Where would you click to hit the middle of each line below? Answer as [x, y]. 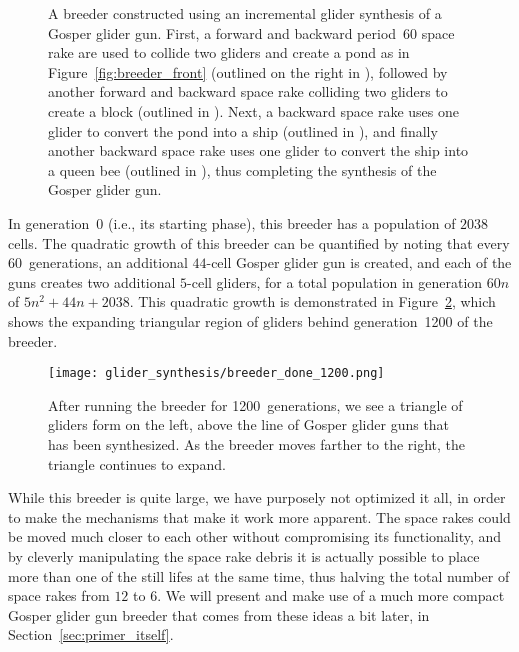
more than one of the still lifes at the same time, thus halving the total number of [259, 575]
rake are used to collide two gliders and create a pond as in [229, 52]
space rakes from [59, 595]
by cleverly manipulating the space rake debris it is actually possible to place [244, 555]
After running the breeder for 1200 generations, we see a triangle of [255, 404]
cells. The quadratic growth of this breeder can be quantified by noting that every [259, 242]
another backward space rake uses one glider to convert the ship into [258, 150]
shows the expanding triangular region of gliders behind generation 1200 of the [250, 320]
